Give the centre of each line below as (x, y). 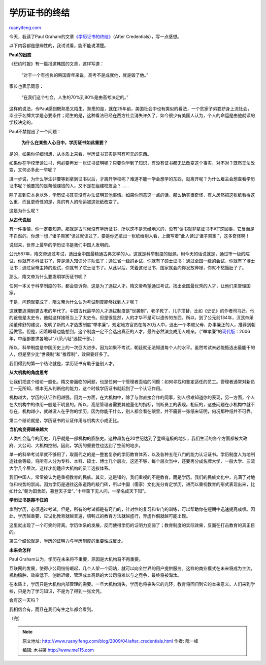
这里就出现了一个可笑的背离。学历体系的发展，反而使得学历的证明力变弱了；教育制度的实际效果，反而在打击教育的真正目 (132, 525)
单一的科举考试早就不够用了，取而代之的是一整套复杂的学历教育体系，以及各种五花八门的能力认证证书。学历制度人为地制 (132, 455)
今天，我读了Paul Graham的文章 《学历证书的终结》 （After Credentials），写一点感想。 (95, 36)
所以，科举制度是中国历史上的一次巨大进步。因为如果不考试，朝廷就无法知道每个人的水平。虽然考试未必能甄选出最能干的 (132, 347)
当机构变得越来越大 (29, 429)
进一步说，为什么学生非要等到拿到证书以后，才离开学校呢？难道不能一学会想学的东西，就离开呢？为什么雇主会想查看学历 (132, 179)
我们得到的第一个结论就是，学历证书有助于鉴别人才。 (63, 363)
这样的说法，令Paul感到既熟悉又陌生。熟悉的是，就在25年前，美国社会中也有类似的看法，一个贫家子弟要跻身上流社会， (131, 108)
